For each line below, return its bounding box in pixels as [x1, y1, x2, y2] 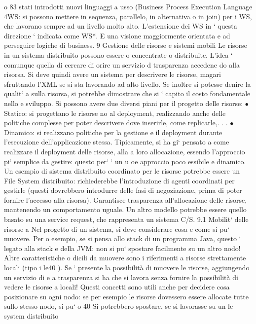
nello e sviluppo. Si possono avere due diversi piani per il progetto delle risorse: [4, 98, 243, 108]
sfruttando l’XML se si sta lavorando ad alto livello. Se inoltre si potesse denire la [4, 78, 251, 89]
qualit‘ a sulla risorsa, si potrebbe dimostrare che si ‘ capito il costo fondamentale [4, 88, 251, 99]
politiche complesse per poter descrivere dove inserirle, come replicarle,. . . [4, 117, 228, 128]
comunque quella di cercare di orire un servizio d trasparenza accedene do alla [4, 59, 240, 70]
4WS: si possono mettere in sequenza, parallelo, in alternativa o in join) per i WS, [4, 11, 252, 21]
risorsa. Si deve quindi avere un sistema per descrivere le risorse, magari [4, 69, 221, 79]
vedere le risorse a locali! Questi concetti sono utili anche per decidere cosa [4, 282, 230, 292]
